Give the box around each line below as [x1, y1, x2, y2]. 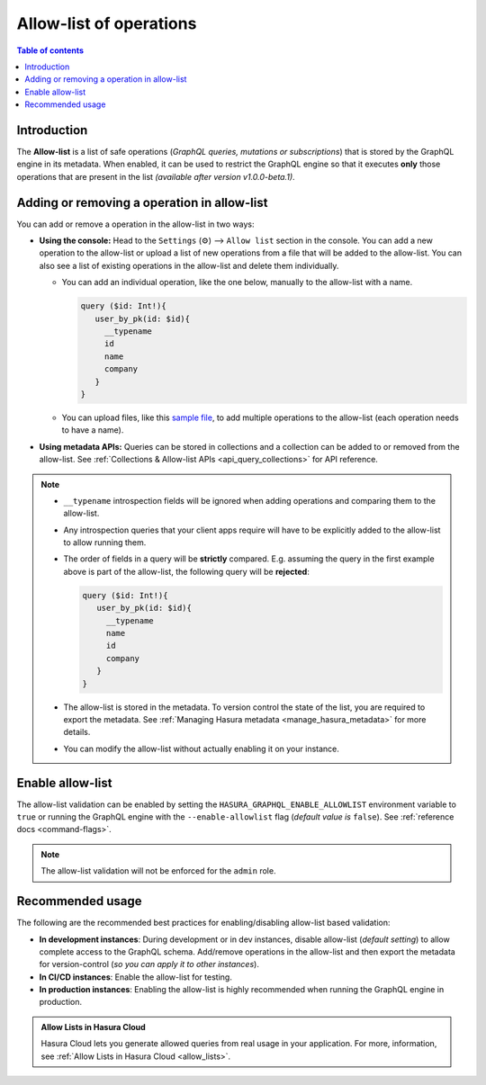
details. [63, 727, 91, 738]
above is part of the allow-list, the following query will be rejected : [63, 566, 310, 577]
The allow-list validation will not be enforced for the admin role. [40, 865, 276, 876]
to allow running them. [63, 537, 147, 548]
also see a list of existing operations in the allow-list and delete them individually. [39, 260, 339, 271]
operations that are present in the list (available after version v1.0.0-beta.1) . [16, 171, 296, 182]
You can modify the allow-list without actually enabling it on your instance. [63, 743, 339, 754]
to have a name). [61, 425, 124, 435]
